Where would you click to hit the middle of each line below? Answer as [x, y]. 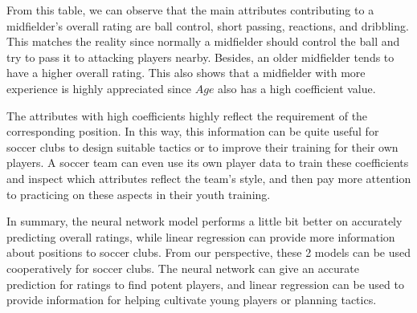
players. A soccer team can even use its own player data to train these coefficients [208, 163]
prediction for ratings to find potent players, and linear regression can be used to [205, 284]
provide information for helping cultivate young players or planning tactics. [192, 300]
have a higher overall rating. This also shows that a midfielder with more [186, 73]
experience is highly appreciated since [99, 88]
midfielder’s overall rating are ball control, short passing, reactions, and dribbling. [208, 25]
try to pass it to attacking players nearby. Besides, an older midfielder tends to [200, 57]
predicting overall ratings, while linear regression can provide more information [201, 236]
